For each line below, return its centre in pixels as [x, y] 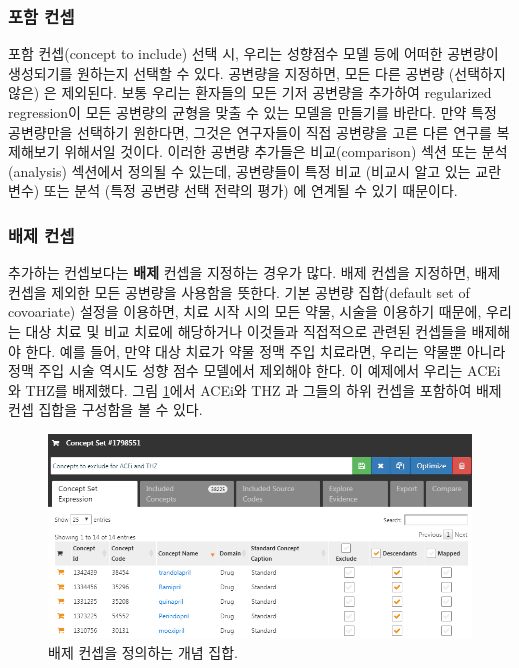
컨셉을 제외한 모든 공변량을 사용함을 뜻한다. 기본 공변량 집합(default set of [239, 291]
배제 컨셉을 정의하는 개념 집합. [143, 651]
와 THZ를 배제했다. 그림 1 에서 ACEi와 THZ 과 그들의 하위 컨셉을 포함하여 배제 [255, 389]
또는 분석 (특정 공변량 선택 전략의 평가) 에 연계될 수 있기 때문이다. [250, 190]
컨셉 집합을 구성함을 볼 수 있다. [105, 409]
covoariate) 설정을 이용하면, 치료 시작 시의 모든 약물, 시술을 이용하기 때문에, [245, 311]
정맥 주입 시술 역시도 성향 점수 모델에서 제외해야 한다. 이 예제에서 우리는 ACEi [254, 370]
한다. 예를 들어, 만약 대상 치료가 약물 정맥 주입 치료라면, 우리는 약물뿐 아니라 [265, 350]
